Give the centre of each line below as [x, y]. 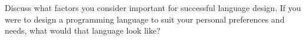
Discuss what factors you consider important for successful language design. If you [153, 8]
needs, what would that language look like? [83, 30]
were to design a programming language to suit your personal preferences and [145, 19]
